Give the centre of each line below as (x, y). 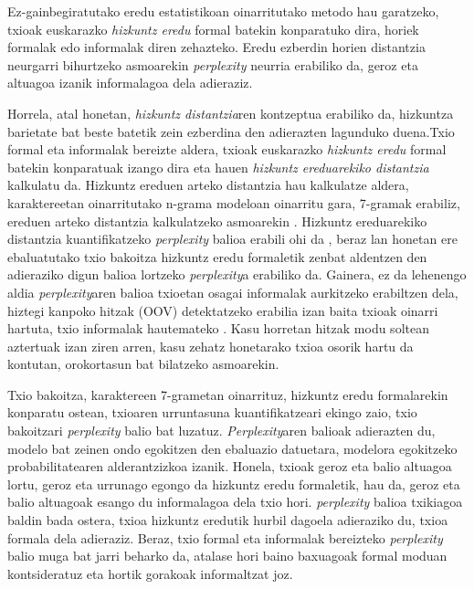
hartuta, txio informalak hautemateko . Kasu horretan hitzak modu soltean (218, 328)
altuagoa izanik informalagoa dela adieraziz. (130, 83)
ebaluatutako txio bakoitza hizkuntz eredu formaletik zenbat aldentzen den (217, 256)
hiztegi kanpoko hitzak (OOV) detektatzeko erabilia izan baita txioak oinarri (223, 310)
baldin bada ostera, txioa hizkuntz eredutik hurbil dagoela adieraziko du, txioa (228, 520)
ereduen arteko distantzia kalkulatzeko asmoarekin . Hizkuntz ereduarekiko (217, 221)
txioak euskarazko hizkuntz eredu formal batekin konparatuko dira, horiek (213, 29)
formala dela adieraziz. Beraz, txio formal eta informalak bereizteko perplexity (225, 537)
